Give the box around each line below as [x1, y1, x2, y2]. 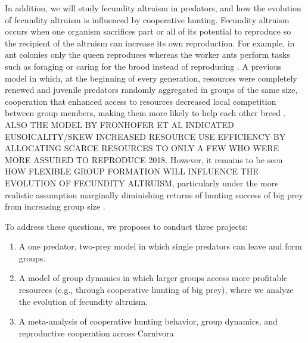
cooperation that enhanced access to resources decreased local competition [5, 95, 276, 107]
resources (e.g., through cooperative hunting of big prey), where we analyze [18, 283, 294, 296]
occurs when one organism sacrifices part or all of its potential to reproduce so [5, 25, 291, 38]
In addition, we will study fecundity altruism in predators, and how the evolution [5, 2, 301, 14]
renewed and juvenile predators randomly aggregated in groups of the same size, [5, 83, 298, 96]
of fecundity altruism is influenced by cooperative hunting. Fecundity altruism [5, 13, 290, 26]
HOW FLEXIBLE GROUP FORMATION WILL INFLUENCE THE [5, 165, 259, 177]
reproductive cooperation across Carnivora [18, 326, 174, 339]
